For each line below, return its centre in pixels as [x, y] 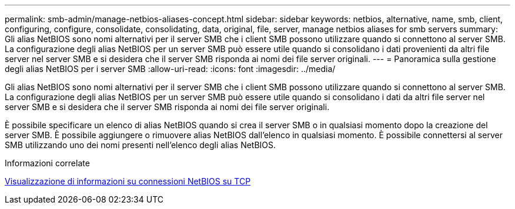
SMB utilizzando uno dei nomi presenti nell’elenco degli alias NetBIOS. [141, 145]
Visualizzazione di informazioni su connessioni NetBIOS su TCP [128, 181]
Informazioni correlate [47, 163]
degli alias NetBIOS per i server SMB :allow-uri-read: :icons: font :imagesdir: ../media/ [170, 69]
